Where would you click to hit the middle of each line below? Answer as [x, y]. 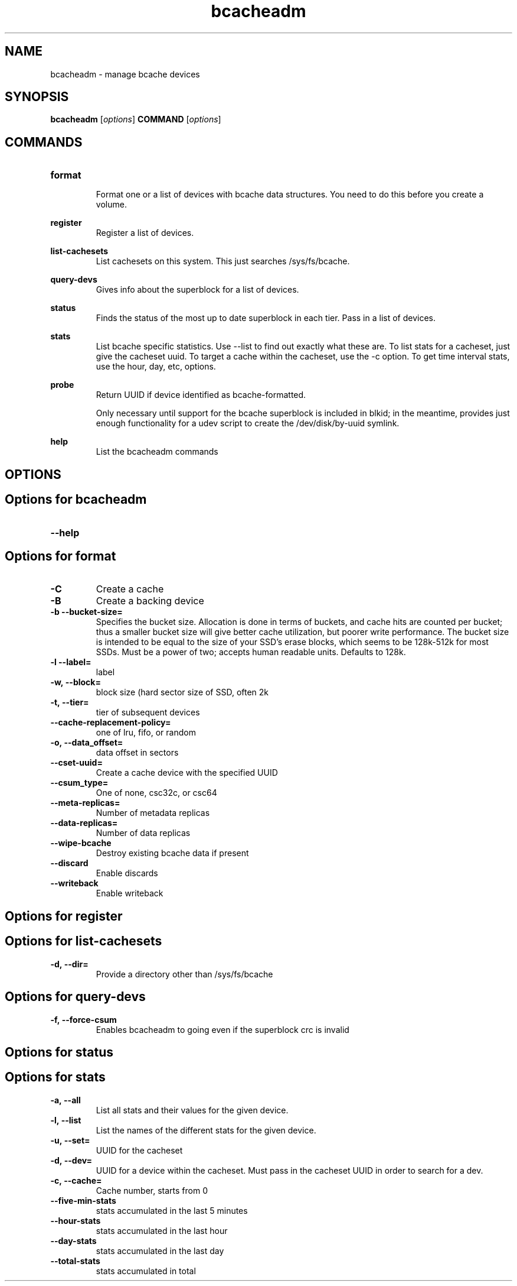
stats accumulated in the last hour [162, 1230]
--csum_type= [79, 783]
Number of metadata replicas [153, 813]
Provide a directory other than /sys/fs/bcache [184, 974]
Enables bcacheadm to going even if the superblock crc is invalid [222, 1029]
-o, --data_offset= [87, 743]
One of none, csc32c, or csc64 [156, 793]
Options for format [60, 556]
